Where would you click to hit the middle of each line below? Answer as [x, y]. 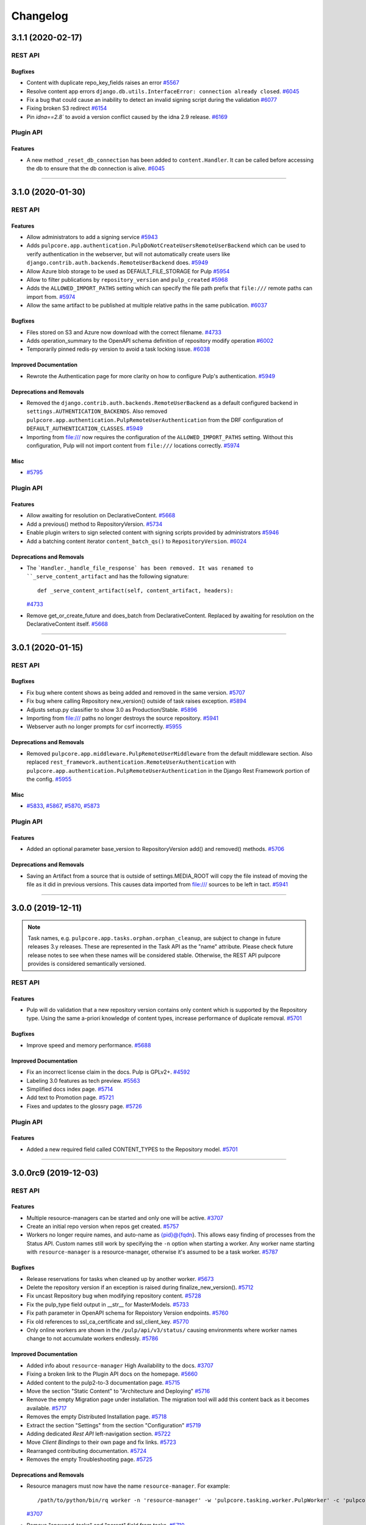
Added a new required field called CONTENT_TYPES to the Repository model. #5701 [132, 1149]
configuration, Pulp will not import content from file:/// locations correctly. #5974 [133, 446]
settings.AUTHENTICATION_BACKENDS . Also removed [97, 411]
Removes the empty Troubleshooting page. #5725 [89, 1459]
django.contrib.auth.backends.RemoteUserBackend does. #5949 [117, 263]
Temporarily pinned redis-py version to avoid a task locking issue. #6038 [118, 349]
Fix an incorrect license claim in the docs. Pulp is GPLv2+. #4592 [108, 1072]
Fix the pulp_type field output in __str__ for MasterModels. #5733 [108, 1304]
